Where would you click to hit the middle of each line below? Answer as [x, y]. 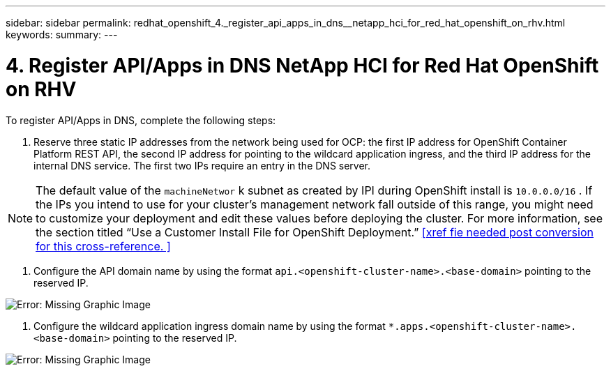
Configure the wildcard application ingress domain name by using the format [210, 326]
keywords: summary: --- [62, 35]
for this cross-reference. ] [103, 246]
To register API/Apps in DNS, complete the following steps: [141, 120]
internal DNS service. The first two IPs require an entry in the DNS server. [202, 165]
